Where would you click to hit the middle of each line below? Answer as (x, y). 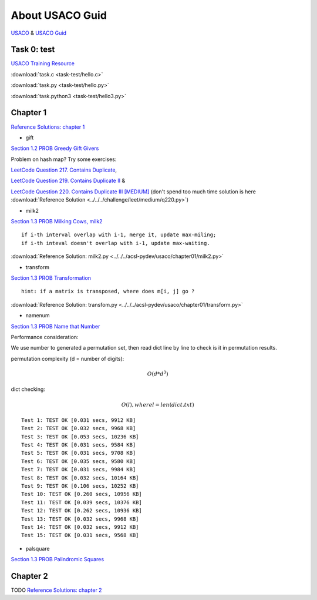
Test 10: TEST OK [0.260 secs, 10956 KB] (82, 494)
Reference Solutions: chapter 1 (48, 127)
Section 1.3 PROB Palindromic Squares (58, 559)
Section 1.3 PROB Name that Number (55, 326)
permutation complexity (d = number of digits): (68, 358)
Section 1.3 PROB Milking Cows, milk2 (57, 222)
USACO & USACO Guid (39, 33)
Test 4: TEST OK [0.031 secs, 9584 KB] (79, 445)
